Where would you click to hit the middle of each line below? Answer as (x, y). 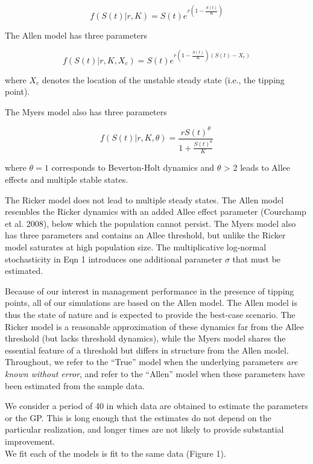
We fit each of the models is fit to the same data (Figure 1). (115, 453)
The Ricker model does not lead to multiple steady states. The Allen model (144, 199)
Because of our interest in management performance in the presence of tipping (150, 291)
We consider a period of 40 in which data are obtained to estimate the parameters (156, 406)
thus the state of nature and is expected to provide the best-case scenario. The (150, 315)
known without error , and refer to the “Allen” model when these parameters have (155, 373)
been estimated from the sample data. (75, 385)
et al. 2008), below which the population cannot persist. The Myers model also (150, 223)
